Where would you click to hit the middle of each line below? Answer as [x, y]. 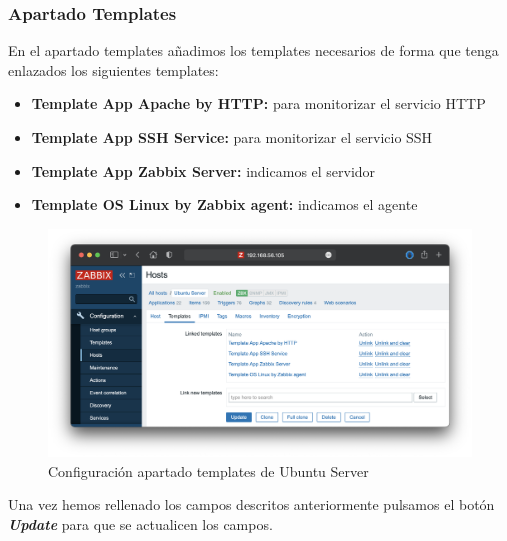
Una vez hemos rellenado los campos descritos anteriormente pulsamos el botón [251, 504]
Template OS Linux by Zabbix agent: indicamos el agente [224, 204]
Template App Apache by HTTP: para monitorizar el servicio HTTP [258, 103]
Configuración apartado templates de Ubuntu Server [208, 470]
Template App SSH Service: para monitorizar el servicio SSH [232, 137]
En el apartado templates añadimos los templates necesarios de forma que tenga [253, 50]
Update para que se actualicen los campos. [140, 523]
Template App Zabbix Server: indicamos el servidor [203, 170]
